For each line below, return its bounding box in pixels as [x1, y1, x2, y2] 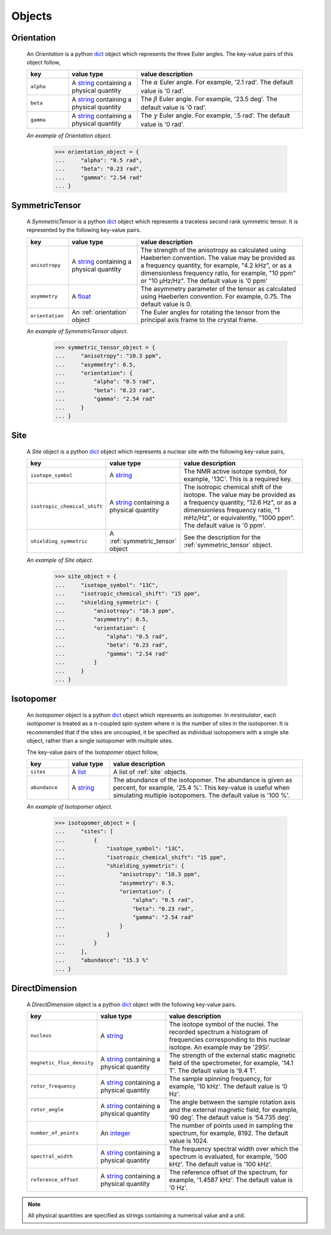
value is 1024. [169, 1136, 208, 1145]
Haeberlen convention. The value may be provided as [140, 253, 295, 262]
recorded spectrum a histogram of [169, 1028, 268, 1036]
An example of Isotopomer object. [26, 802, 113, 810]
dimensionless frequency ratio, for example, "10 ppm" [140, 269, 296, 277]
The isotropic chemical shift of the [183, 483, 283, 491]
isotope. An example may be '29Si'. [169, 1043, 271, 1052]
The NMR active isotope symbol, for [183, 467, 287, 475]
